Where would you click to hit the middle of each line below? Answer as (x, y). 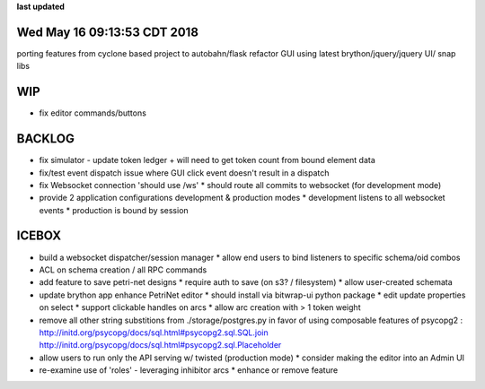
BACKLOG (46, 139)
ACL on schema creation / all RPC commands (123, 270)
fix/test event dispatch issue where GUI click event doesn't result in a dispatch (184, 173)
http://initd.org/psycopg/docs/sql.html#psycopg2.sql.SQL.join (154, 333)
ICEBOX (39, 236)
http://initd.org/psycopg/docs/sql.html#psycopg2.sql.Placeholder (160, 345)
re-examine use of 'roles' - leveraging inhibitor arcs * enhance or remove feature (189, 370)
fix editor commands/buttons (93, 113)
